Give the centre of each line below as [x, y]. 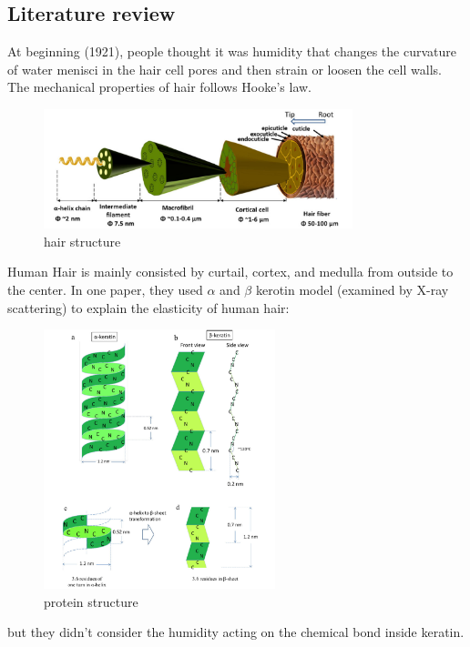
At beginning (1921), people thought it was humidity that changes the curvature [232, 51]
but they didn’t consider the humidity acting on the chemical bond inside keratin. [236, 632]
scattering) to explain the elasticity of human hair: [148, 307]
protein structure [91, 601]
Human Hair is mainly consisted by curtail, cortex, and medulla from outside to [230, 272]
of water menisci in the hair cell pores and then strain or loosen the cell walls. [225, 69]
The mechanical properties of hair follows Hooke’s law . [160, 87]
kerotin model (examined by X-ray [352, 289]
